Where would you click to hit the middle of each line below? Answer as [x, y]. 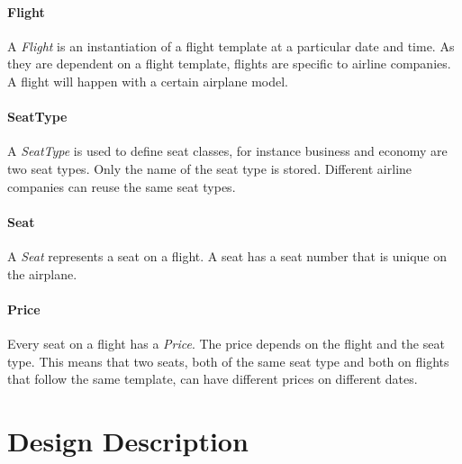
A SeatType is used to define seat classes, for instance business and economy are [227, 151]
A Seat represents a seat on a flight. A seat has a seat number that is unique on [227, 255]
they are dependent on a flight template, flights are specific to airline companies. [229, 64]
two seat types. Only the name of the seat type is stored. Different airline [210, 168]
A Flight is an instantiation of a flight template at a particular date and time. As [231, 45]
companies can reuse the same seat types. [122, 186]
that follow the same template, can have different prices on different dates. [213, 379]
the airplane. [42, 273]
